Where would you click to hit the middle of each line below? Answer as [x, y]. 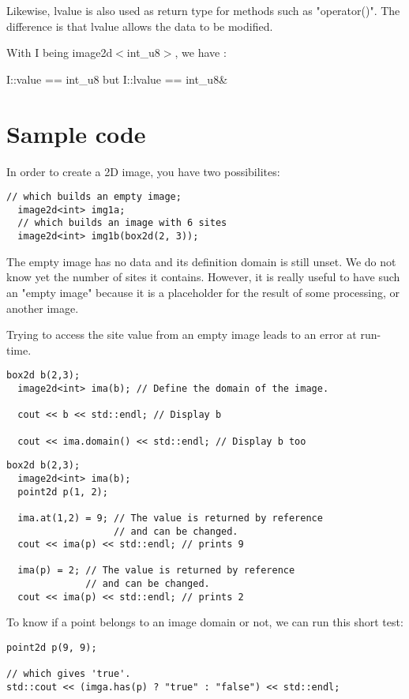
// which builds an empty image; [94, 197]
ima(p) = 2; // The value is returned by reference [156, 571]
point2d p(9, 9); [52, 648]
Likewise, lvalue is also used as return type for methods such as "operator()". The [203, 10]
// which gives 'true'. [69, 674]
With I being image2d [60, 53]
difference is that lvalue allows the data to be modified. [140, 26]
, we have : [201, 53]
